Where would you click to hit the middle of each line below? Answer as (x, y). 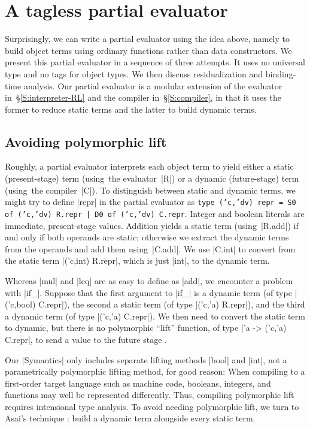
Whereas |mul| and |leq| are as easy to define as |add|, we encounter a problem (149, 280)
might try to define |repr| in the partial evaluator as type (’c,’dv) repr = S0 (151, 202)
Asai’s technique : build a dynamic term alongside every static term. (130, 418)
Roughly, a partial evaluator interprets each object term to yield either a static (149, 166)
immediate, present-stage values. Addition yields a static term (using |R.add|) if (152, 225)
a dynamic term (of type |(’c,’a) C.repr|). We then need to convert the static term (155, 316)
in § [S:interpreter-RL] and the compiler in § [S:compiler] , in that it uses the (143, 97)
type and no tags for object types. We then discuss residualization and (134, 73)
